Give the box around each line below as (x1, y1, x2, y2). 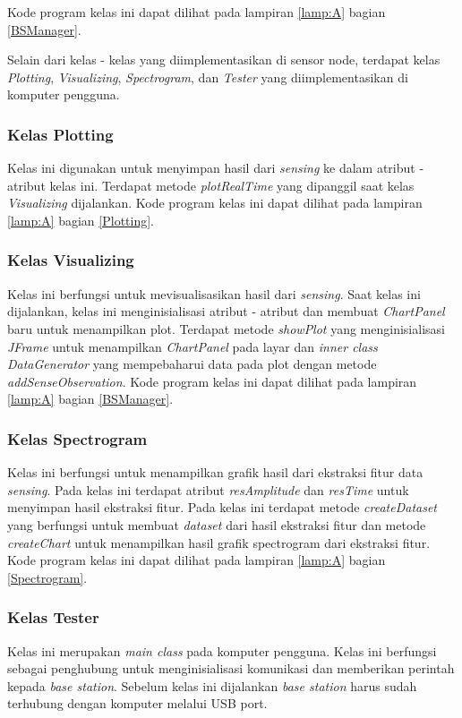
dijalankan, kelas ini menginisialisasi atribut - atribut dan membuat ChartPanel (7, 302, 445, 321)
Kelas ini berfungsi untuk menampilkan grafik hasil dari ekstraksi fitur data (7, 463, 423, 482)
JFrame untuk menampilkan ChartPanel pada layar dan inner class (7, 337, 378, 355)
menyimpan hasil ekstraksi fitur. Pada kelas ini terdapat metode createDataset (7, 498, 438, 517)
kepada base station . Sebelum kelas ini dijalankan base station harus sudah (7, 676, 417, 695)
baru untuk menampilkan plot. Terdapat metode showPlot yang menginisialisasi (7, 319, 445, 338)
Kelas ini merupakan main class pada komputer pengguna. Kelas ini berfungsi (7, 641, 437, 660)
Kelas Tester (7, 606, 99, 628)
